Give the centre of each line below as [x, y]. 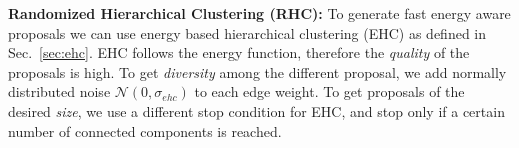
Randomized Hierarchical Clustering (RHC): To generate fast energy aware [259, 13]
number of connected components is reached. [145, 130]
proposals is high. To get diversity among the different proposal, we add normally [257, 71]
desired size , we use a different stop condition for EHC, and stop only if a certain [256, 110]
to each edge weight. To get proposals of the [329, 91]
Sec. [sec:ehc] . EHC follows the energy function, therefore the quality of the [239, 52]
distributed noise [59, 91]
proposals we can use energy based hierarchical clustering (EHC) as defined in [247, 32]
